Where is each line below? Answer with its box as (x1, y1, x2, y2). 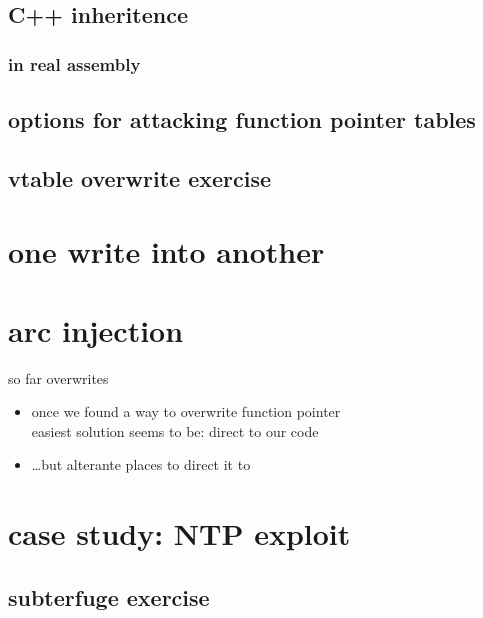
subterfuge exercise (8, 581, 210, 612)
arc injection (8, 309, 184, 350)
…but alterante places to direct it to (31, 454, 251, 475)
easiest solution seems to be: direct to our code (31, 420, 319, 441)
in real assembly (8, 51, 141, 76)
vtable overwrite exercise (8, 162, 272, 193)
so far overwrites (8, 367, 109, 388)
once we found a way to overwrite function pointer (31, 401, 341, 422)
